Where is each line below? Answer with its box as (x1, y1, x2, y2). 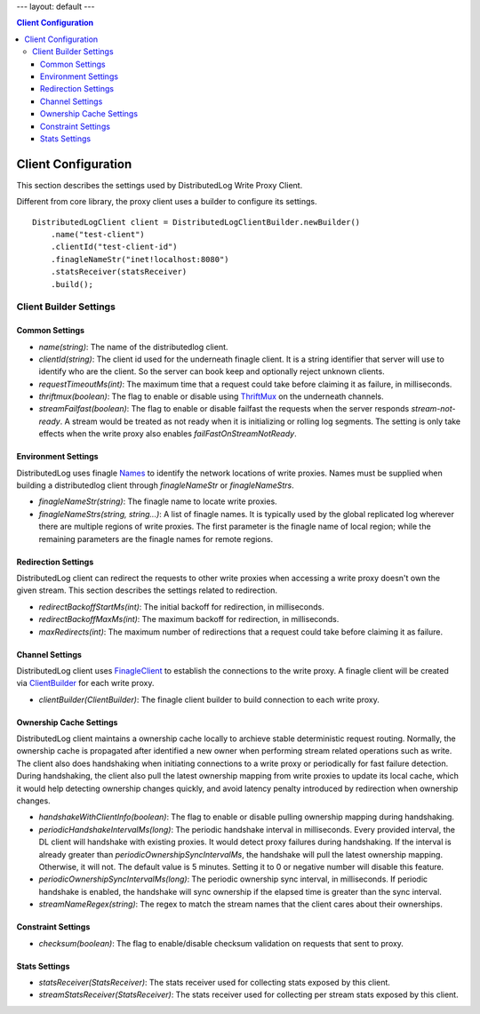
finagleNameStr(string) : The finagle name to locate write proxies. (38, 496, 277, 507)
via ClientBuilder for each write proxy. (16, 678, 155, 689)
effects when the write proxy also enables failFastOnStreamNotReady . (38, 428, 297, 439)
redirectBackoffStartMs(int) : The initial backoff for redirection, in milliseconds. (38, 601, 324, 612)
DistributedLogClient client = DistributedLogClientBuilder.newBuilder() (32, 217, 361, 227)
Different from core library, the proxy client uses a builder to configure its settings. (16, 196, 317, 207)
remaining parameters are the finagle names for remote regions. (38, 533, 274, 544)
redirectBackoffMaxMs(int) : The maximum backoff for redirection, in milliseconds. (38, 614, 340, 625)
